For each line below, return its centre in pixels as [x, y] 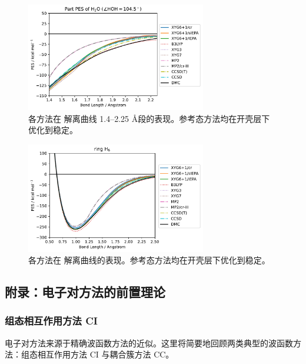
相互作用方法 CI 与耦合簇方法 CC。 [106, 354]
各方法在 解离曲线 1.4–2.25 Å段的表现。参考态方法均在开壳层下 [149, 118]
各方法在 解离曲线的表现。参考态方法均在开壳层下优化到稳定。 [149, 260]
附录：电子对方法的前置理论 [85, 292]
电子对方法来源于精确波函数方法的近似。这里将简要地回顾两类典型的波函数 [149, 343]
